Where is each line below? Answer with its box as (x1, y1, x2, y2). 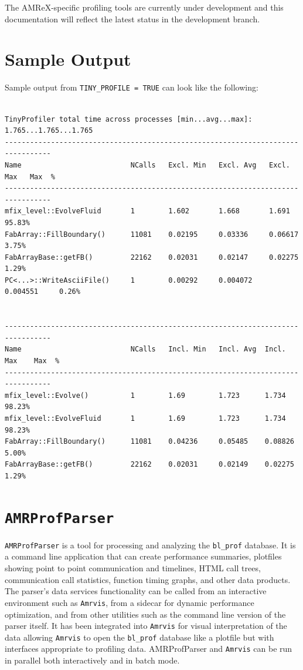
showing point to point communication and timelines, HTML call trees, (5, 562, 261, 574)
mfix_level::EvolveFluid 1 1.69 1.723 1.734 (5, 414, 286, 423)
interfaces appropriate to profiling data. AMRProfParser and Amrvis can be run (5, 642, 292, 655)
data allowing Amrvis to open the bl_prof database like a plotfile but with (5, 631, 274, 643)
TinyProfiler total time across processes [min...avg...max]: (5, 115, 253, 123)
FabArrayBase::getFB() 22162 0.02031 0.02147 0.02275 (5, 253, 299, 262)
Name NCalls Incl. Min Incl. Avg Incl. (5, 345, 286, 354)
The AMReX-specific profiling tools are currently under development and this (5, 1, 284, 13)
